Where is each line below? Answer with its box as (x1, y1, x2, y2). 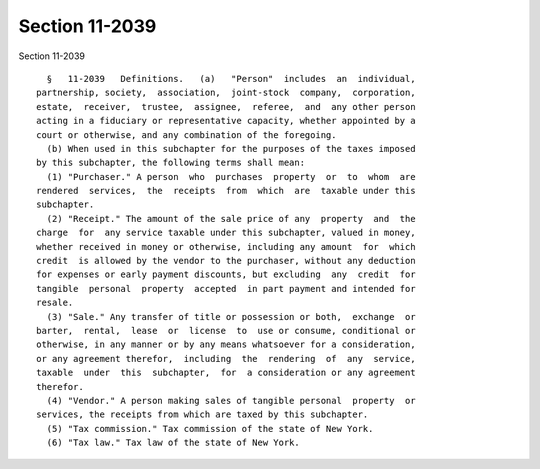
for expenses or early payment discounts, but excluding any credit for (36, 269, 416, 280)
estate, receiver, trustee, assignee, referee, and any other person (36, 101, 416, 112)
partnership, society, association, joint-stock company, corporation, (36, 87, 416, 99)
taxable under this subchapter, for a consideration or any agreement (36, 367, 416, 379)
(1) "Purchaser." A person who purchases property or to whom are (46, 171, 416, 182)
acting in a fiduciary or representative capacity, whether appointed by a (36, 115, 416, 127)
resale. (36, 297, 74, 309)
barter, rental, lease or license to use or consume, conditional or (36, 325, 416, 336)
